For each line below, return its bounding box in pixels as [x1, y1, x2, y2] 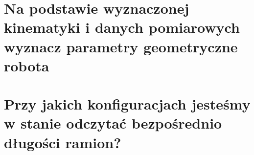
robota [4, 55, 49, 75]
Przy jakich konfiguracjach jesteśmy [4, 94, 251, 114]
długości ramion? [4, 132, 121, 152]
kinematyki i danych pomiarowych [4, 17, 240, 37]
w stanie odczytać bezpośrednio [4, 113, 222, 133]
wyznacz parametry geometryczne [4, 36, 238, 56]
